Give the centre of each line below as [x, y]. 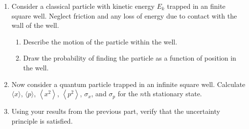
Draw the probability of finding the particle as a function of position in [130, 58]
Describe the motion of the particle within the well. [100, 41]
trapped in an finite [196, 6]
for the [128, 94]
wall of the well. [35, 25]
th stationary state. [173, 94]
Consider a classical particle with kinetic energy [83, 6]
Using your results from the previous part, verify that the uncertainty [116, 111]
